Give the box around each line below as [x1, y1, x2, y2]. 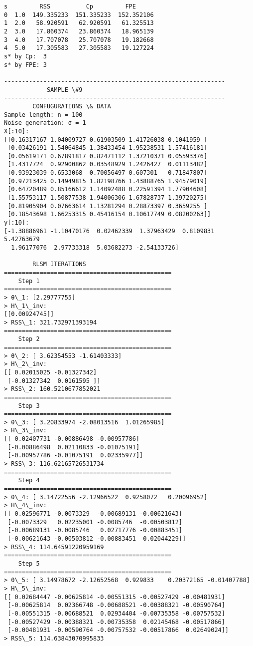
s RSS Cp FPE [4, 3, 136, 10]
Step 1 [18, 277, 40, 285]
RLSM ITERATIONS [32, 261, 86, 268]
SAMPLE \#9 [46, 86, 83, 93]
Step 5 [18, 560, 40, 567]
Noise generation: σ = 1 [4, 119, 86, 127]
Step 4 [18, 477, 40, 484]
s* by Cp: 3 [4, 52, 47, 60]
